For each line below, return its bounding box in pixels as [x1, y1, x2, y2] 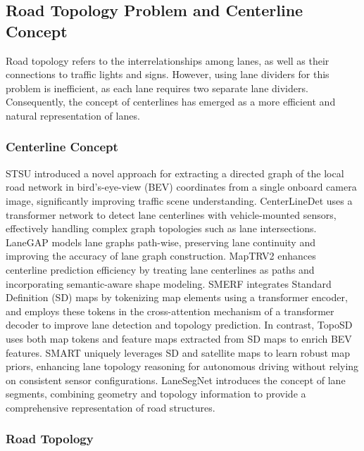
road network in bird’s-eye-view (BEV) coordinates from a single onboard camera [6, 179, 357, 194]
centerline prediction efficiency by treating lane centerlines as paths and [6, 262, 315, 277]
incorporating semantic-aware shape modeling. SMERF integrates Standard [6, 276, 332, 291]
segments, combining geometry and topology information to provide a [6, 386, 306, 401]
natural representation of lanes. [6, 108, 140, 122]
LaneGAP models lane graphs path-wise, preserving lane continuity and [6, 234, 315, 249]
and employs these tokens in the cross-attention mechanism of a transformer [6, 303, 334, 318]
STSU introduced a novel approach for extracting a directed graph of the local [6, 165, 344, 180]
